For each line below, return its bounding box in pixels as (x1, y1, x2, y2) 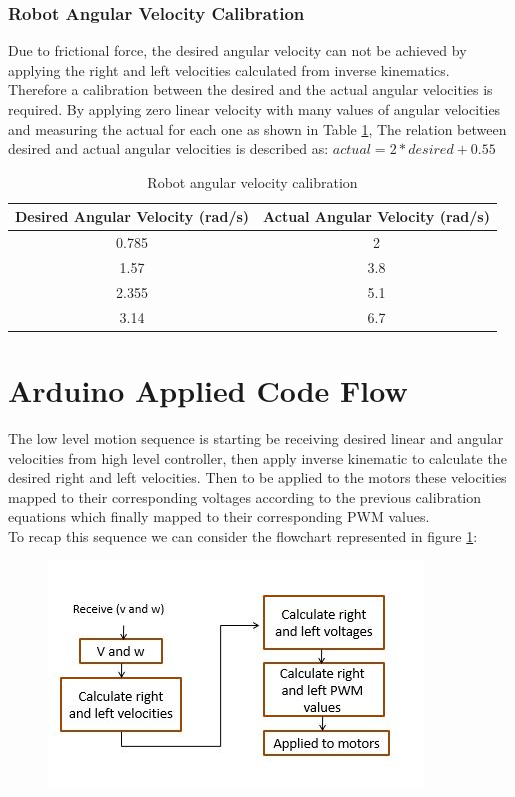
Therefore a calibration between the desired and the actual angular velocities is (8, 79, 493, 100)
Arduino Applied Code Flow (8, 370, 408, 411)
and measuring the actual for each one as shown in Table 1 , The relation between (8, 118, 507, 139)
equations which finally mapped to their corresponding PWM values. (8, 506, 430, 527)
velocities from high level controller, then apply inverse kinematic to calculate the (8, 447, 507, 468)
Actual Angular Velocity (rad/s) (263, 206, 490, 227)
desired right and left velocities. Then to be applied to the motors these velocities (8, 467, 507, 488)
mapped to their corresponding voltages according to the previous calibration (8, 486, 482, 507)
